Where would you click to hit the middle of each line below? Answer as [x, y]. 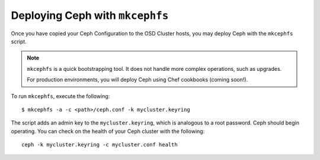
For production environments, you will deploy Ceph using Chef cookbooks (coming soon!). [137, 80]
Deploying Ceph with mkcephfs [90, 15]
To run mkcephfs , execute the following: [60, 96]
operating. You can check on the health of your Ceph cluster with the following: [108, 131]
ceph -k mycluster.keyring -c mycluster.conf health [100, 145]
